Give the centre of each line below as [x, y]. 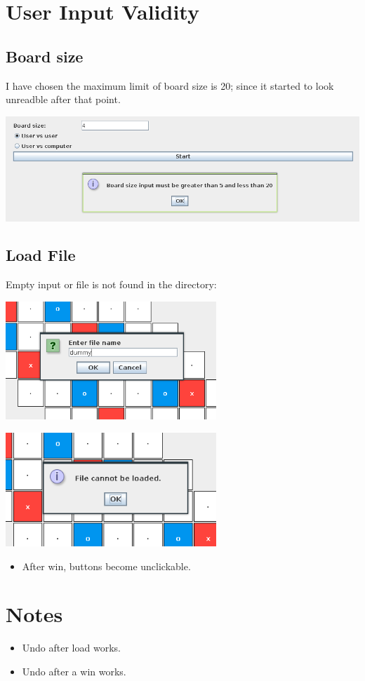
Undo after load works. [71, 648]
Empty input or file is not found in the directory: [111, 284]
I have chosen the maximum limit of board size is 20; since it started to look [170, 85]
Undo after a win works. [74, 671]
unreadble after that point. [63, 99]
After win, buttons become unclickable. [106, 566]
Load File [41, 255]
